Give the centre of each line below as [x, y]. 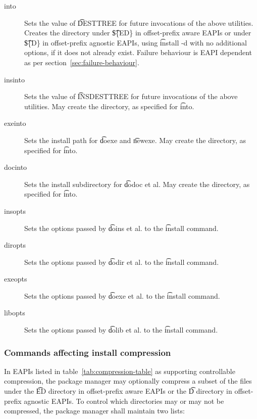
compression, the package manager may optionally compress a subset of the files [128, 381]
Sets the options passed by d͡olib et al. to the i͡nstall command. [121, 330]
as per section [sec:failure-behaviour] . [82, 62]
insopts [15, 211]
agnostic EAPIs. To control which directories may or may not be [124, 401]
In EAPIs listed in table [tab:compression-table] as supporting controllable [120, 371]
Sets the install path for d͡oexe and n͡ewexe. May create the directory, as [135, 140]
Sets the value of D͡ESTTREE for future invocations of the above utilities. [139, 22]
